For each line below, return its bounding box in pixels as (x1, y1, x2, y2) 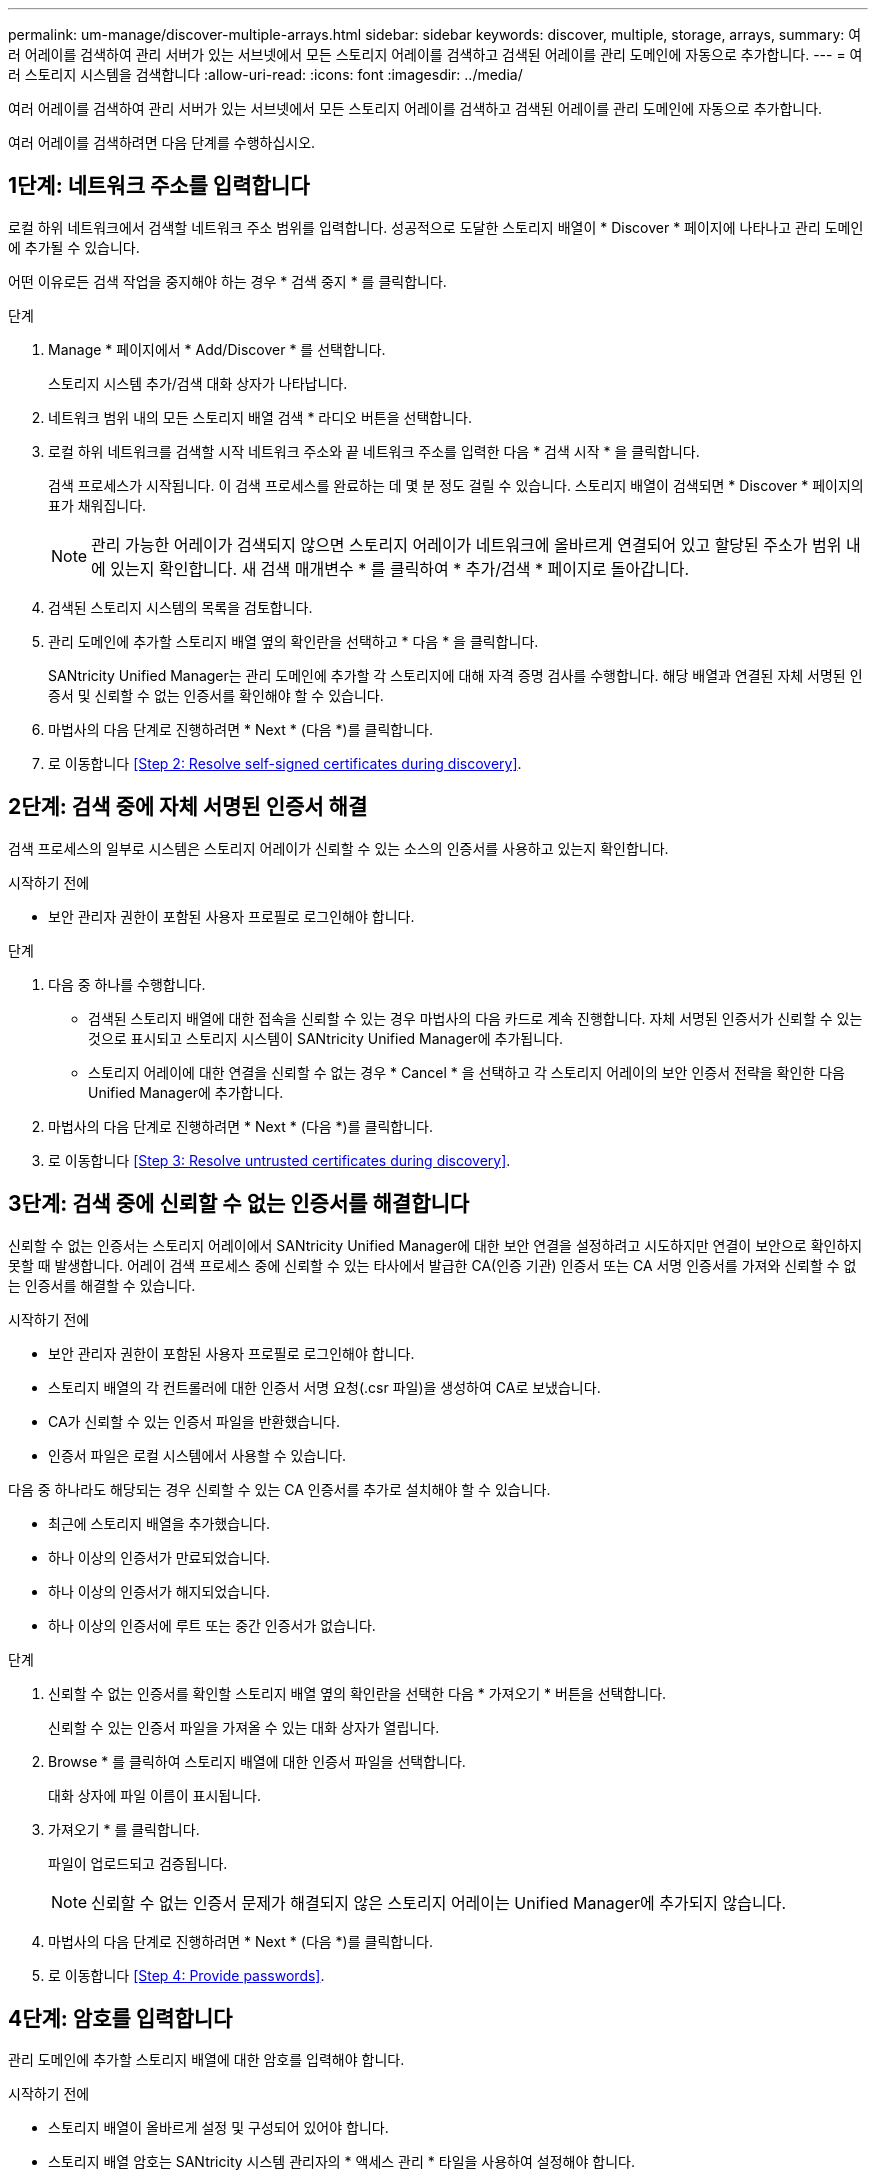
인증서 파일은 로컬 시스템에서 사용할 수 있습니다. (48, 1446, 347, 1464)
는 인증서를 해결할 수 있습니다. (8, 1276, 196, 1294)
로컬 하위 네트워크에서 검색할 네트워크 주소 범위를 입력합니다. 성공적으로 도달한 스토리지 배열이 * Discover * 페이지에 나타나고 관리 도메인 (8, 218, 864, 236)
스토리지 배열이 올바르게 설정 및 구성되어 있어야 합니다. (48, 2119, 389, 2137)
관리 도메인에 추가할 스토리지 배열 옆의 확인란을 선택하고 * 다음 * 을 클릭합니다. (48, 632, 539, 650)
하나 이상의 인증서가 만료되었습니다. (48, 1548, 270, 1566)
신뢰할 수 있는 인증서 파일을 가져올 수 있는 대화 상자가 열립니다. (48, 1718, 440, 1736)
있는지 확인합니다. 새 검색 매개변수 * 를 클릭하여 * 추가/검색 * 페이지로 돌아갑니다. (110, 558, 690, 579)
